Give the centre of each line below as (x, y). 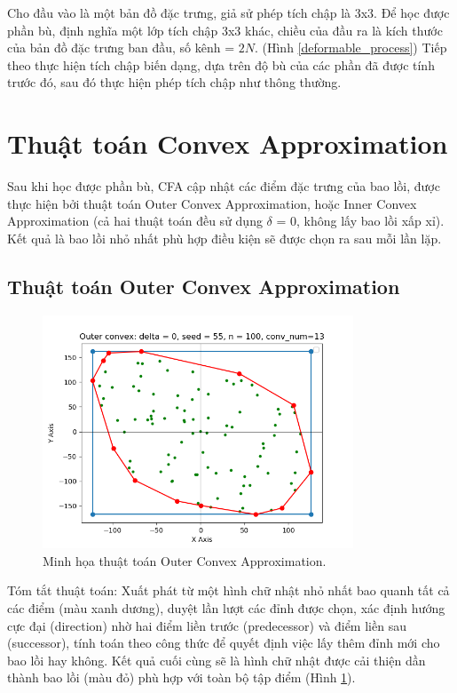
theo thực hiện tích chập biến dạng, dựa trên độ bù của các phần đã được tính (221, 64)
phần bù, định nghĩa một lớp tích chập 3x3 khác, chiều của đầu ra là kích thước (225, 30)
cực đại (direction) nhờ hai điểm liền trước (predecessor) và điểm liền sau (207, 625)
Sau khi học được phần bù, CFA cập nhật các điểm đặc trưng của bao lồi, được (224, 186)
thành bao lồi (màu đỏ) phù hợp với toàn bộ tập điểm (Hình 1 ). (181, 677)
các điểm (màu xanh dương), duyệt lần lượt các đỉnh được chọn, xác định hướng (226, 607)
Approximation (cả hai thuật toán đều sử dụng (135, 221)
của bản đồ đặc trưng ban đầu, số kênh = (121, 48)
